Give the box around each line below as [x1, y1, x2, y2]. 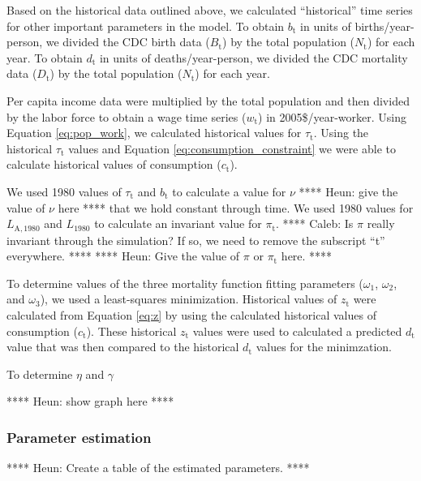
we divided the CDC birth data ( [45, 33, 210, 50]
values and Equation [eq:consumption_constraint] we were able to [68, 140, 396, 157]
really [367, 215, 395, 232]
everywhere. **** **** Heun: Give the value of [6, 247, 240, 264]
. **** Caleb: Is [276, 215, 354, 232]
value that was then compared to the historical [6, 338, 239, 355]
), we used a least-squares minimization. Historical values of [40, 290, 337, 307]
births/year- [354, 17, 415, 34]
